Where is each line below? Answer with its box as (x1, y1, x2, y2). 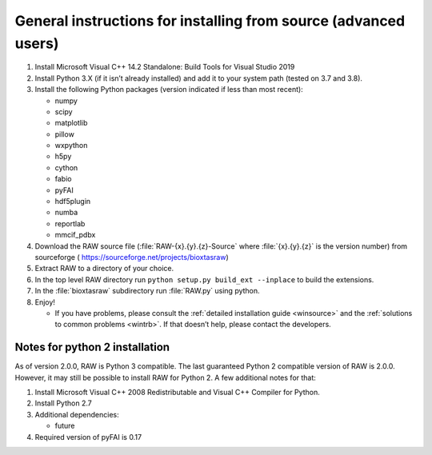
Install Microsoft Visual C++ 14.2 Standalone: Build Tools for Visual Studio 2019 (34, 62, 295, 72)
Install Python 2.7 (34, 398, 92, 408)
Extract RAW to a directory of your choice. (34, 264, 174, 273)
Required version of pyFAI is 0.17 (34, 432, 142, 441)
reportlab (54, 218, 86, 228)
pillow (54, 129, 75, 139)
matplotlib (54, 118, 88, 128)
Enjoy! (34, 297, 56, 307)
